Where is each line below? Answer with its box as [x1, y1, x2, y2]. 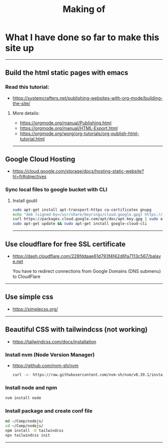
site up [5, 43, 34, 54]
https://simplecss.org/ [12, 306, 58, 312]
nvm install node [5, 395, 41, 401]
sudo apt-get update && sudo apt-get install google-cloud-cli [12, 221, 147, 226]
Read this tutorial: [5, 84, 49, 91]
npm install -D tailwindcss [5, 428, 64, 433]
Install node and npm [5, 384, 57, 391]
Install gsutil [12, 197, 37, 204]
